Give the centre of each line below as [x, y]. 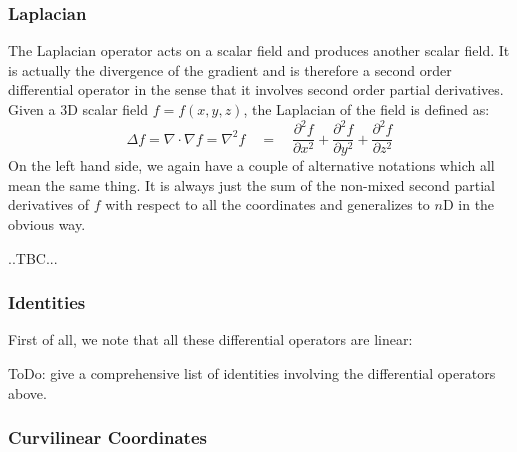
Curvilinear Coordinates [107, 437]
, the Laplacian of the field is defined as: [366, 109]
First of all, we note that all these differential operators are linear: [210, 339]
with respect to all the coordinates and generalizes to [267, 204]
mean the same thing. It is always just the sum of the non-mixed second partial [251, 184]
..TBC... [33, 257]
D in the [468, 204]
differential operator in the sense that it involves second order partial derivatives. [256, 89]
